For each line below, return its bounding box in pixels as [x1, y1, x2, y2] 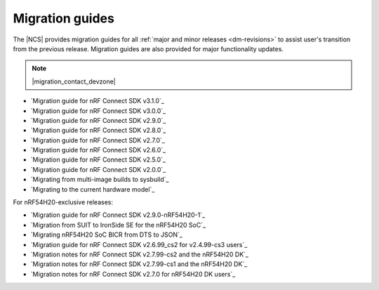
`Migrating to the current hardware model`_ [30, 185, 155, 193]
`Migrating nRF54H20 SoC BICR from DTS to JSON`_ [30, 230, 182, 239]
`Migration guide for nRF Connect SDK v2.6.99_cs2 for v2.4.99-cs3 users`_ [30, 240, 248, 249]
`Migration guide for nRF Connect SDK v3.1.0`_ [30, 97, 165, 105]
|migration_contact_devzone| [32, 77, 116, 86]
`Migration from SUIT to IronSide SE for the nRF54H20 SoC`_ [30, 220, 206, 229]
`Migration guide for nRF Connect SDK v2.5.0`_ [30, 155, 166, 164]
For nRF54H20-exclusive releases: [13, 198, 114, 206]
